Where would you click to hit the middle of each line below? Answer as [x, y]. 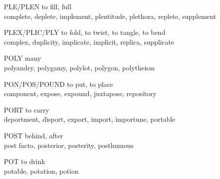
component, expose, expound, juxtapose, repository [80, 93]
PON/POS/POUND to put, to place [59, 84]
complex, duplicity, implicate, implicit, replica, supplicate [89, 41]
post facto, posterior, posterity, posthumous [69, 145]
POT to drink [25, 161]
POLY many [23, 58]
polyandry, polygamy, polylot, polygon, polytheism [79, 67]
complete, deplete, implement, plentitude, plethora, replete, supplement [110, 16]
